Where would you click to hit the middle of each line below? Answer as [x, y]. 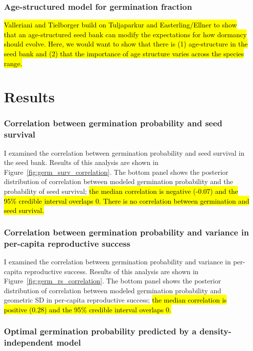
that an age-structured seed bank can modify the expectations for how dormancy [126, 34]
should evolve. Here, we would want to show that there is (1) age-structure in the [126, 44]
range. [13, 63]
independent [29, 342]
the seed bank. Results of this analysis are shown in [81, 162]
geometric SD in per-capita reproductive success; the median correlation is [115, 300]
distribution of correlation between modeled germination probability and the [119, 181]
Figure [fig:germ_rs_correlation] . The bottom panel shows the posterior [113, 281]
